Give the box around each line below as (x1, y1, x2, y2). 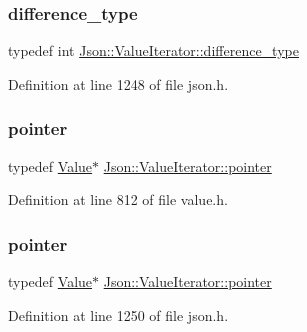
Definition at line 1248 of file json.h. (8, 73, 229, 94)
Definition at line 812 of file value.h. (8, 189, 228, 210)
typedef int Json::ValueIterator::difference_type (8, 40, 299, 61)
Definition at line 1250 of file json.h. (8, 304, 229, 325)
